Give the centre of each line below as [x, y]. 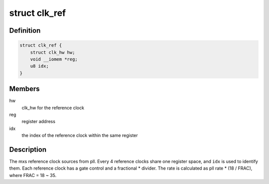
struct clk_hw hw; [53, 52]
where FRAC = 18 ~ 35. [33, 175]
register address [39, 122]
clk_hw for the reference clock [53, 108]
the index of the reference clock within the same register [80, 135]
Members [24, 89]
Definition [25, 31]
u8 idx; [40, 66]
